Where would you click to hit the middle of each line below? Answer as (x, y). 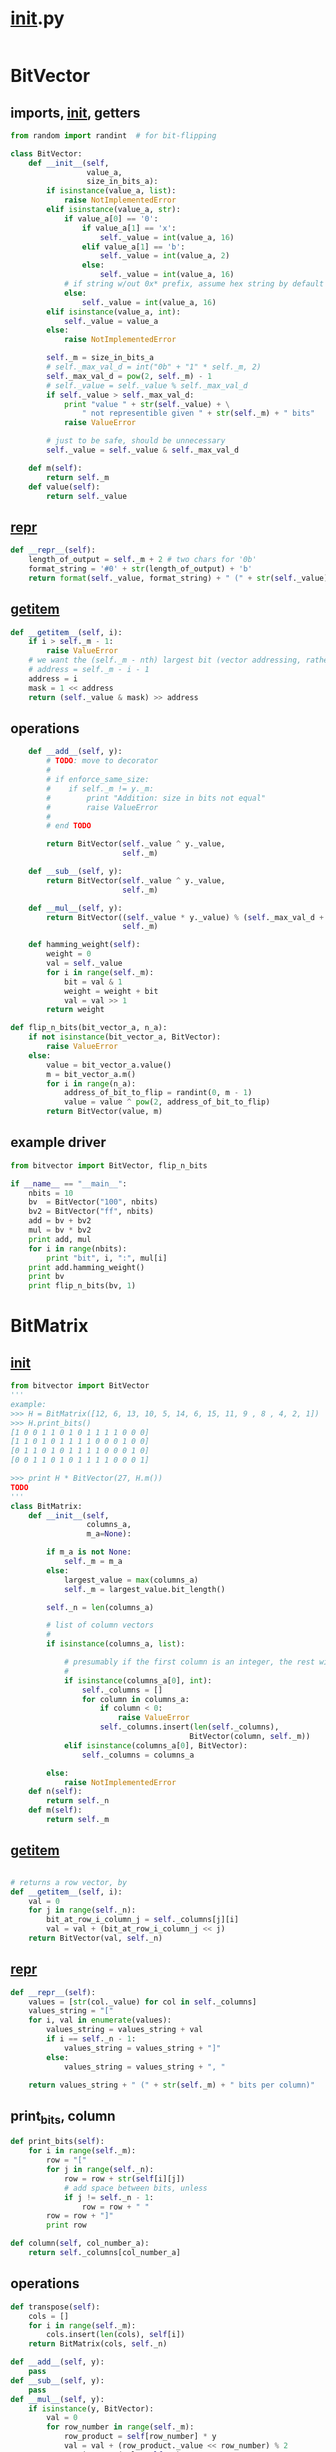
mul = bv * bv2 (60, 1230)
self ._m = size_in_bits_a (100, 358)
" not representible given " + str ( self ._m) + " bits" (198, 413)
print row (66, 2225)
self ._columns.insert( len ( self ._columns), (189, 1727)
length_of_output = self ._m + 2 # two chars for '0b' (142, 560)
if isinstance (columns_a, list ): (116, 1644)
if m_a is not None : (89, 1552)
